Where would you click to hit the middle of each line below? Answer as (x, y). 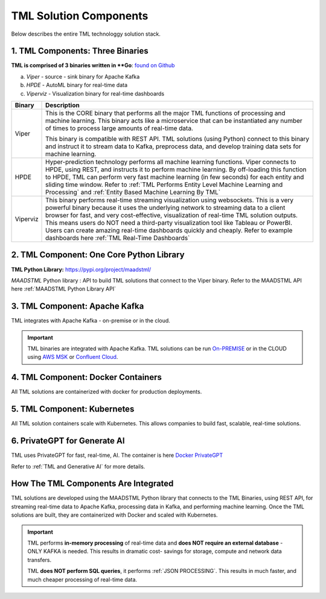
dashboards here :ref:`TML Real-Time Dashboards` (118, 238)
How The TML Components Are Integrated (92, 484)
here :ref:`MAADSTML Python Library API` (63, 289)
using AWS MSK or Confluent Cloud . (73, 357)
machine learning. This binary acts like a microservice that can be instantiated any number (174, 121)
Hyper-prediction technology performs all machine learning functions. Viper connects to (171, 162)
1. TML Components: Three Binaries (80, 51)
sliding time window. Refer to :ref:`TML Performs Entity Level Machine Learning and (164, 185)
